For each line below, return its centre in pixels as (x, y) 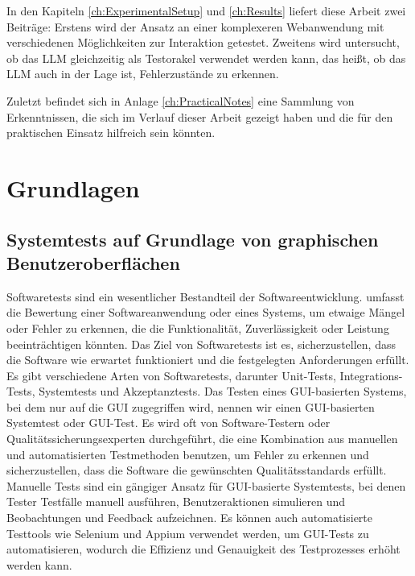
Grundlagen (73, 187)
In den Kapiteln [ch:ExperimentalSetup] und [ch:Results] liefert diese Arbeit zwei (206, 10)
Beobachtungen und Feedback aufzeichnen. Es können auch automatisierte (190, 518)
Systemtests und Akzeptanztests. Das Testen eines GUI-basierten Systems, (223, 391)
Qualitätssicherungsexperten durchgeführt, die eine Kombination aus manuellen (202, 439)
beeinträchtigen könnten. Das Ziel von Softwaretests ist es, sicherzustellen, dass (201, 344)
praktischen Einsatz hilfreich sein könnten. (111, 133)
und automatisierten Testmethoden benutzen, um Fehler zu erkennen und (188, 454)
